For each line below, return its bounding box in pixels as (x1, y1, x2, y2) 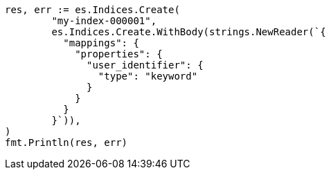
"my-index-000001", (51, 15, 157, 26)
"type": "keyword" (98, 71, 198, 82)
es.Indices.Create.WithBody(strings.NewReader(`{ (51, 26, 326, 37)
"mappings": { (63, 37, 139, 48)
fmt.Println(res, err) (5, 137, 128, 148)
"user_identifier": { (87, 59, 204, 71)
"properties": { (75, 48, 163, 59)
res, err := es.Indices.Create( (5, 4, 180, 15)
